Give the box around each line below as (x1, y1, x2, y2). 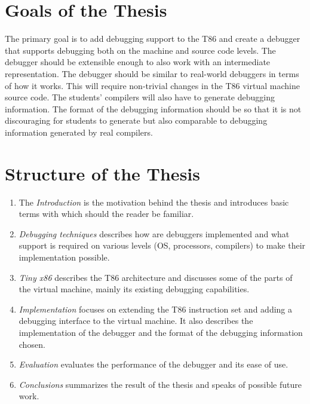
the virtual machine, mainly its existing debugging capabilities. (19, 283, 250, 295)
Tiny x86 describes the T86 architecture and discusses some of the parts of (19, 271, 293, 283)
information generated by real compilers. (5, 126, 153, 138)
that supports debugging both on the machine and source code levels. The (5, 44, 276, 56)
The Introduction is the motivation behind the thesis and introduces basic (19, 195, 289, 208)
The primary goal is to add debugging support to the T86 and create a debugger (5, 32, 300, 45)
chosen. (19, 338, 45, 350)
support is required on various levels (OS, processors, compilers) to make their (19, 239, 306, 252)
